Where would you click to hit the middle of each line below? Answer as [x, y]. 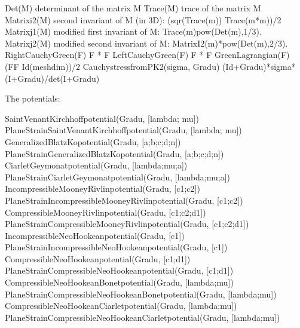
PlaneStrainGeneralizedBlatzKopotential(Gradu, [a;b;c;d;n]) [114, 153]
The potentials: [33, 98]
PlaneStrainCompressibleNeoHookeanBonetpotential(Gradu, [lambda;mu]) [141, 294]
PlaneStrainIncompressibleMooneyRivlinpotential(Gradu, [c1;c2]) [124, 200]
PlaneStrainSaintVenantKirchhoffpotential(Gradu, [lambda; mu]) [123, 130]
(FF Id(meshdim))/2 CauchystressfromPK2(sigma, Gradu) [112, 66]
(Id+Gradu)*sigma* [259, 66]
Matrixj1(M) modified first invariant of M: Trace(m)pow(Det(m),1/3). [133, 31]
